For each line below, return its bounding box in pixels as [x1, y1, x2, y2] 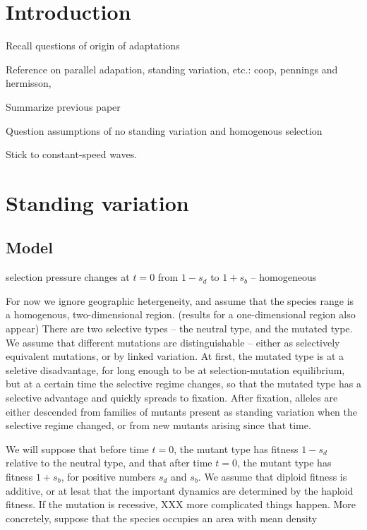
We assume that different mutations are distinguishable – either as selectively [6, 335, 340, 349]
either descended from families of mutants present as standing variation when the [6, 404, 357, 418]
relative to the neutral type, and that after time [6, 455, 212, 470]
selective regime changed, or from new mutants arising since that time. [6, 418, 311, 433]
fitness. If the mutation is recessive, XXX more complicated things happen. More [6, 497, 356, 512]
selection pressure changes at [6, 270, 130, 284]
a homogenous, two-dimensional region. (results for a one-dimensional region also [6, 307, 356, 322]
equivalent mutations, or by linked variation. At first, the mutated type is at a [6, 349, 344, 363]
